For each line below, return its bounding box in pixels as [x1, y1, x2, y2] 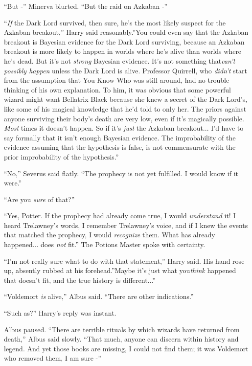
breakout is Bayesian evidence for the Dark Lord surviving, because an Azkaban [4, 36, 245, 46]
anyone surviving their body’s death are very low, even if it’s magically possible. [4, 113, 244, 123]
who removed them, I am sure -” [4, 353, 101, 363]
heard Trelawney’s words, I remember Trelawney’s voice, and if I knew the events [4, 220, 248, 230]
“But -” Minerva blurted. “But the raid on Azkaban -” [4, 1, 168, 11]
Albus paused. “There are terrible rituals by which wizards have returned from [4, 324, 240, 334]
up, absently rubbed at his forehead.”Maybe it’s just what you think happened [4, 265, 236, 275]
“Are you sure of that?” [4, 194, 75, 204]
